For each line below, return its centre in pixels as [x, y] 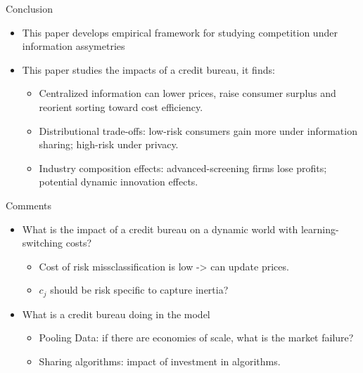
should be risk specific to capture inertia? [139, 290]
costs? [79, 243]
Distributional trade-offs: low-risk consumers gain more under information [198, 130]
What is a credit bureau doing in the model [116, 314]
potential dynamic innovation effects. [119, 182]
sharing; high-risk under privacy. [109, 144]
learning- [320, 229]
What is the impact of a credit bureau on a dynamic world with [160, 229]
